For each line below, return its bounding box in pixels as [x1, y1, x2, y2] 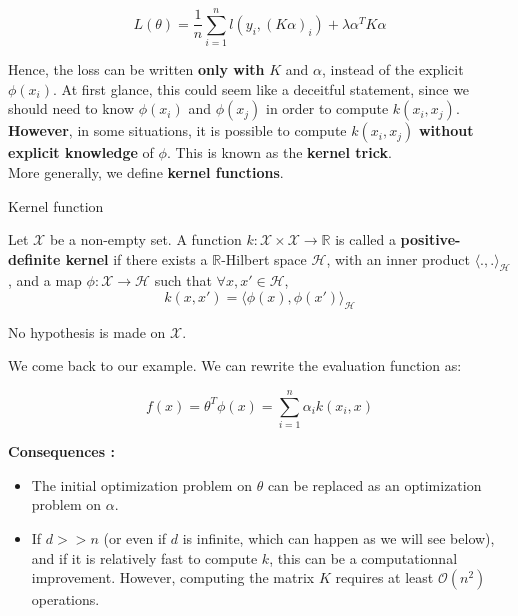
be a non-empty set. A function [49, 229, 242, 250]
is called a [335, 229, 396, 250]
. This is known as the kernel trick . [166, 142, 392, 163]
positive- [400, 229, 461, 250]
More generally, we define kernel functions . [8, 161, 284, 182]
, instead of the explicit [322, 59, 464, 80]
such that [154, 270, 212, 291]
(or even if [103, 527, 167, 548]
